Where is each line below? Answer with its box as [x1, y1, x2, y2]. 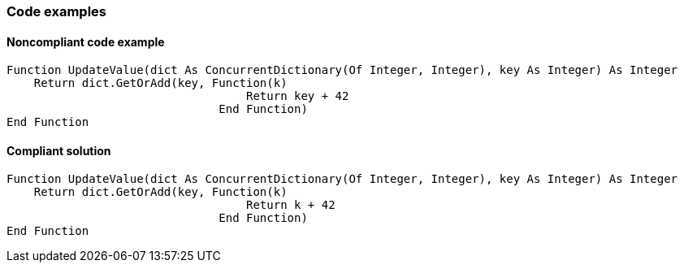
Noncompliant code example [6, 34, 165, 49]
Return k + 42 [246, 198, 336, 212]
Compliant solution [6, 143, 111, 158]
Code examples [6, 3, 107, 20]
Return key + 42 [246, 89, 349, 103]
